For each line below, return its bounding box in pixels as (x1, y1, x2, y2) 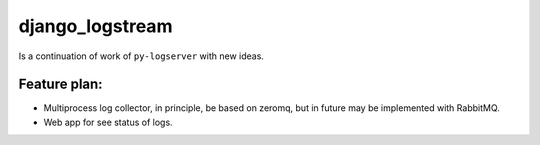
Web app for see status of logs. (43, 116, 174, 128)
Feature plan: (18, 76, 104, 93)
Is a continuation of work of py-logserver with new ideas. (18, 50, 265, 62)
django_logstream (18, 15, 173, 37)
